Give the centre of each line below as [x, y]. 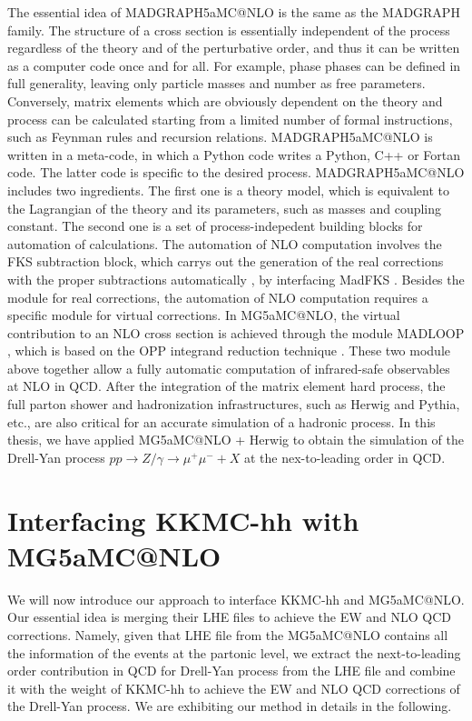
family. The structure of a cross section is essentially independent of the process [229, 30]
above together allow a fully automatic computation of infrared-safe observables [229, 368]
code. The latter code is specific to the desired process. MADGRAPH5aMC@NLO [236, 172]
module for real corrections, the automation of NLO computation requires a [218, 297]
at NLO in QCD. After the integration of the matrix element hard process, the [226, 386]
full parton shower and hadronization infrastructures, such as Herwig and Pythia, [234, 404]
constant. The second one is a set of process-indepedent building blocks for [215, 226]
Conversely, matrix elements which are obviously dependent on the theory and [225, 100]
